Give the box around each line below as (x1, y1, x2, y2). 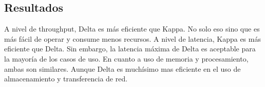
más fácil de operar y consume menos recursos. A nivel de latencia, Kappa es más (4, 33, 261, 44)
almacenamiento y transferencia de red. (4, 73, 128, 84)
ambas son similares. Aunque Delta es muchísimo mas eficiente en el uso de (4, 63, 241, 74)
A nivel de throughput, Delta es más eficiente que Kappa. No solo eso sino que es (4, 23, 260, 34)
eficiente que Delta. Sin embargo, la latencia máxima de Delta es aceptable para (4, 43, 256, 54)
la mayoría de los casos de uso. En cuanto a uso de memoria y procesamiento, (4, 53, 249, 64)
